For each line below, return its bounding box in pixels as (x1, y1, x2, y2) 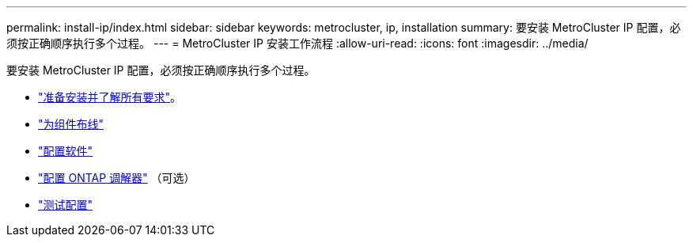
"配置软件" (38, 144, 93, 158)
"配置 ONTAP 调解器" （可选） (38, 171, 195, 184)
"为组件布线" (38, 117, 104, 131)
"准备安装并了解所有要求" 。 (38, 90, 182, 104)
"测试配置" (38, 198, 93, 211)
